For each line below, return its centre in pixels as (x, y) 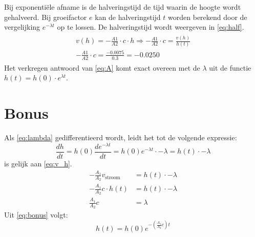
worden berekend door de (208, 17)
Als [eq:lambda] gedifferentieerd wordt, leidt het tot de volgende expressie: (121, 137)
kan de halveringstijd (128, 17)
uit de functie (230, 67)
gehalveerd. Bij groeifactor (46, 17)
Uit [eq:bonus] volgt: (36, 215)
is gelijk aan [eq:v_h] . (38, 163)
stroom (113, 177)
